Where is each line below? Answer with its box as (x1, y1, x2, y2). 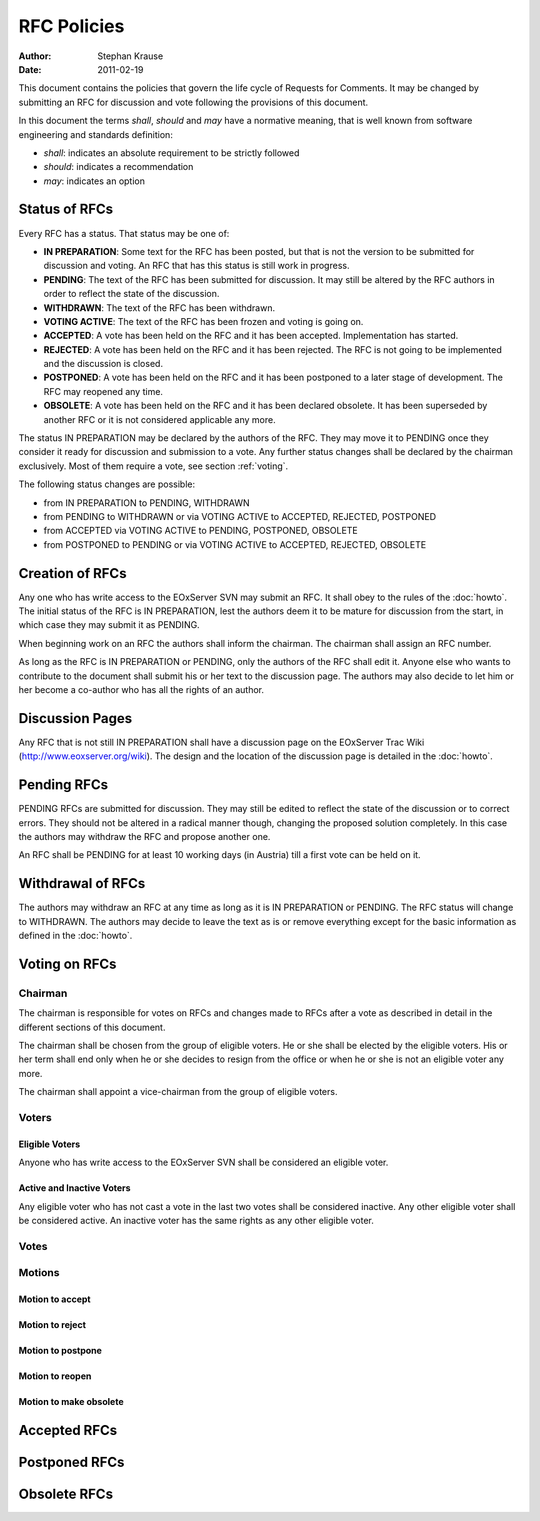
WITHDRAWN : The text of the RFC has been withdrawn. (43, 301, 275, 314)
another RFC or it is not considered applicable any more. (43, 413, 276, 425)
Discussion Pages (18, 710, 133, 727)
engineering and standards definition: (18, 128, 174, 140)
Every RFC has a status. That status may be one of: (18, 227, 230, 239)
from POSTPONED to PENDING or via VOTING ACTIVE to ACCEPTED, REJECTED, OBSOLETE (43, 538, 427, 550)
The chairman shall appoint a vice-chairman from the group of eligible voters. (18, 1086, 338, 1098)
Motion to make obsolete (18, 1396, 124, 1408)
